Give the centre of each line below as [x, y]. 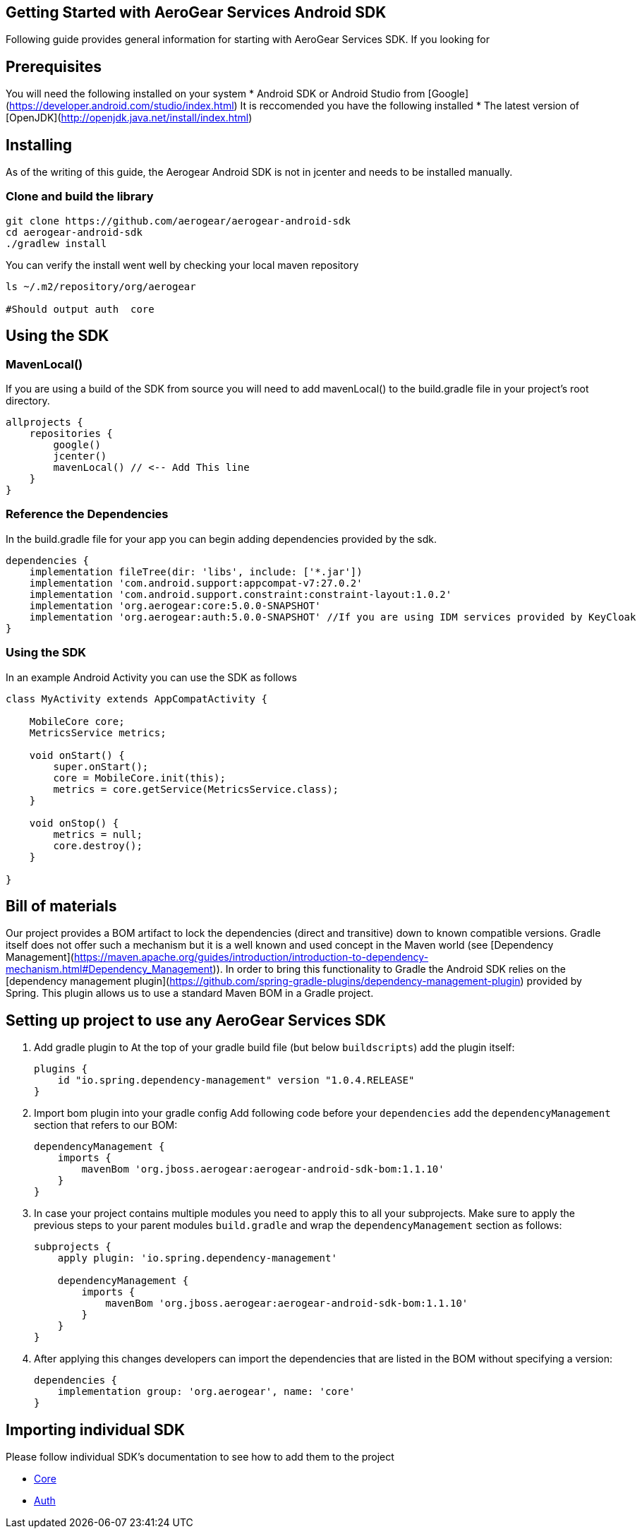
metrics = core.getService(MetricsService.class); [196, 789]
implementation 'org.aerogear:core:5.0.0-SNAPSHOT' [175, 605]
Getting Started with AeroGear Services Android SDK [196, 12]
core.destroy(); [98, 845]
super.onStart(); [101, 766]
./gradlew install [56, 243]
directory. [28, 401]
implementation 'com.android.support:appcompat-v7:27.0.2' [196, 583]
